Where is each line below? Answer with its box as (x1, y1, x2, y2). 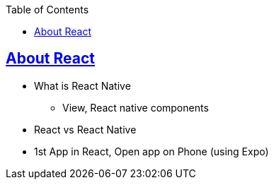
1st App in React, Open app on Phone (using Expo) (34, 145, 269, 157)
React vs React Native (34, 123, 137, 136)
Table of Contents (6, 4, 89, 16)
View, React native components (62, 101, 209, 114)
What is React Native (34, 79, 131, 92)
